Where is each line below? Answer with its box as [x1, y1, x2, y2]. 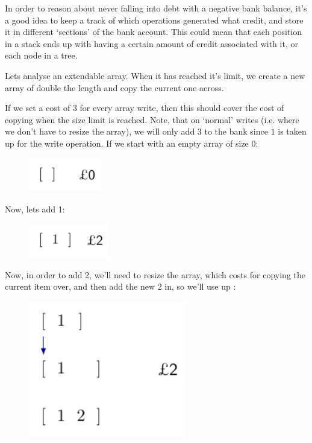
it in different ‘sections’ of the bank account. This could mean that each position [5, 25, 302, 38]
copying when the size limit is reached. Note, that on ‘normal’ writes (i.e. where [5, 113, 299, 126]
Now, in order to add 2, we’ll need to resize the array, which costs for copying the [5, 268, 305, 281]
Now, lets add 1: [5, 202, 65, 215]
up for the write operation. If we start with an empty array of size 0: [5, 136, 258, 149]
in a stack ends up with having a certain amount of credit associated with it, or [5, 37, 298, 49]
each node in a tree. [5, 49, 78, 62]
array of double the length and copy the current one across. [5, 81, 224, 94]
